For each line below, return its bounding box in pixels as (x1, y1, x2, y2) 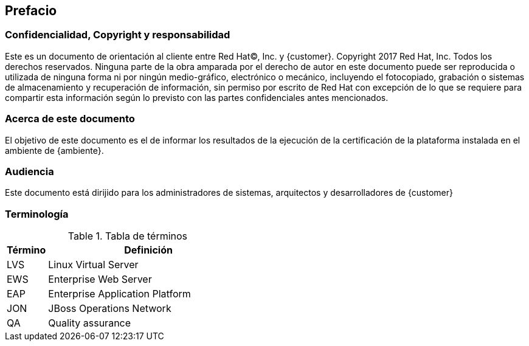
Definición (124, 244, 173, 257)
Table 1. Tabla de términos (67, 230, 188, 243)
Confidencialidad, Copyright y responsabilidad (5, 29, 230, 41)
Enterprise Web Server (48, 273, 152, 286)
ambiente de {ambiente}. (5, 145, 104, 156)
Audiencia (5, 165, 54, 178)
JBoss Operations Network (48, 302, 171, 315)
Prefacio (5, 3, 57, 18)
